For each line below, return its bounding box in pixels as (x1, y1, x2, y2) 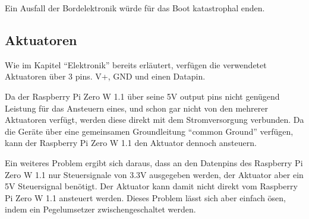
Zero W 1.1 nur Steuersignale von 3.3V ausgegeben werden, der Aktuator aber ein (5, 168, 304, 180)
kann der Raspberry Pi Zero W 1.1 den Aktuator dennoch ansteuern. (5, 137, 257, 149)
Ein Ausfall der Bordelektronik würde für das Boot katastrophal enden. (5, 2, 265, 14)
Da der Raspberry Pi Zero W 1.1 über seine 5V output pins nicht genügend (5, 90, 280, 102)
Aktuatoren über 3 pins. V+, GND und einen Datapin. (5, 70, 206, 82)
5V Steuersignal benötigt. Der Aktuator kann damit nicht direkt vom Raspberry (5, 180, 298, 192)
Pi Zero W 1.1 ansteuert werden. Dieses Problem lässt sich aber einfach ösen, (5, 191, 286, 204)
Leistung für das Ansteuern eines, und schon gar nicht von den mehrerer (5, 101, 268, 114)
